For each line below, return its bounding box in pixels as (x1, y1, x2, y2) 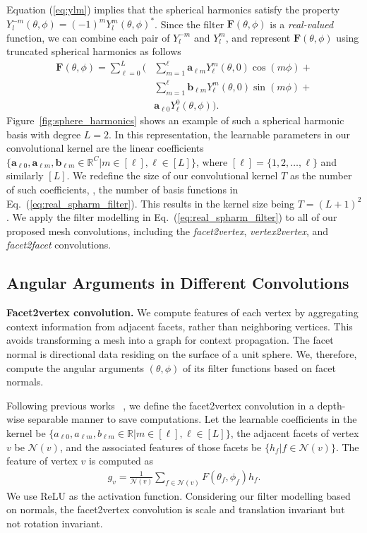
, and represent (225, 30, 291, 44)
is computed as (88, 453, 154, 468)
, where (195, 154, 228, 169)
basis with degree (6, 126, 81, 141)
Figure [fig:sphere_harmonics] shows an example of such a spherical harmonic (6, 113, 344, 128)
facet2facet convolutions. (6, 237, 112, 252)
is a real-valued (270, 16, 334, 31)
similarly (6, 168, 44, 183)
